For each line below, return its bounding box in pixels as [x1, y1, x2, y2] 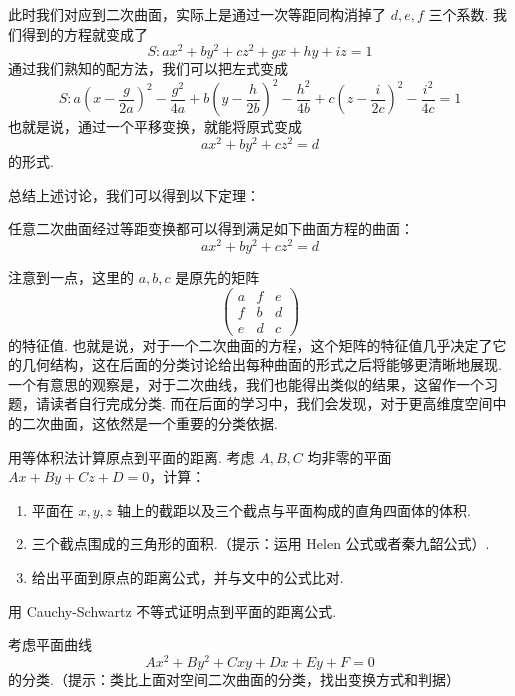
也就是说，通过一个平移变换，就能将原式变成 [8, 116, 302, 137]
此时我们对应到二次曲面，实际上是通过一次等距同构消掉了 [8, 4, 386, 24]
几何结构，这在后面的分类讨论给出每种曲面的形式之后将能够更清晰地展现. [21, 354, 502, 375]
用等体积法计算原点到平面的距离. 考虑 [8, 446, 255, 467]
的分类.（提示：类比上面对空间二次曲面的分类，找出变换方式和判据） [8, 668, 460, 689]
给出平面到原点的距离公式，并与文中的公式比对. [31, 566, 344, 587]
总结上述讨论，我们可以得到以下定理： [8, 184, 260, 205]
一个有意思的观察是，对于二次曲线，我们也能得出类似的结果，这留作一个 [8, 373, 484, 394]
